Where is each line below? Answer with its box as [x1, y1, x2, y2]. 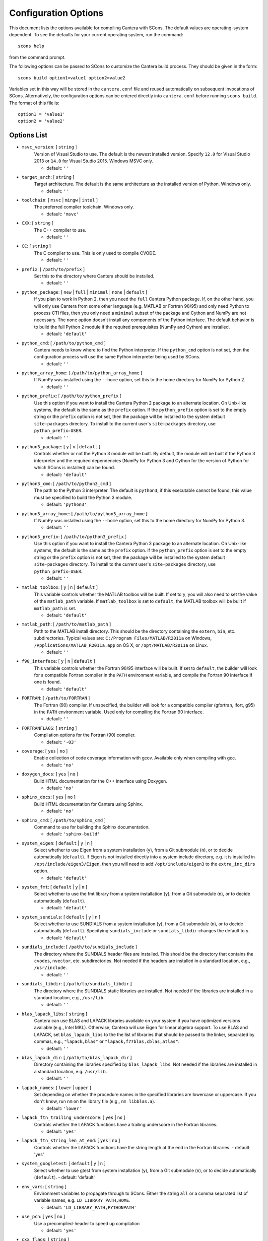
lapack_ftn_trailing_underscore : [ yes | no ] [21, 1114, 126, 1120]
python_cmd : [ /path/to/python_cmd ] [21, 340, 106, 346]
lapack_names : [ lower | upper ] [21, 1085, 92, 1091]
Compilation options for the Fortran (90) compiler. [34, 732, 136, 738]
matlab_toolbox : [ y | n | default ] [21, 584, 98, 590]
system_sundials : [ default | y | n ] [21, 914, 101, 920]
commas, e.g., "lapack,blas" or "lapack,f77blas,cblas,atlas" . [34, 1038, 180, 1044]
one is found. [34, 679, 61, 685]
